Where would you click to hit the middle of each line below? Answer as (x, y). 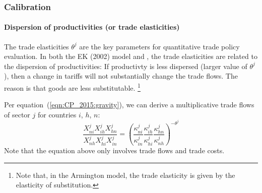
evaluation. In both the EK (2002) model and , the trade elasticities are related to (131, 56)
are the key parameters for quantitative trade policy (159, 46)
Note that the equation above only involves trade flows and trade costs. (114, 150)
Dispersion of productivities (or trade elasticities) (92, 27)
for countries (57, 114)
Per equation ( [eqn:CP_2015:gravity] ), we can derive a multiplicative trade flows (129, 105)
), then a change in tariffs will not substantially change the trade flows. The (121, 76)
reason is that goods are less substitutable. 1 (72, 87)
